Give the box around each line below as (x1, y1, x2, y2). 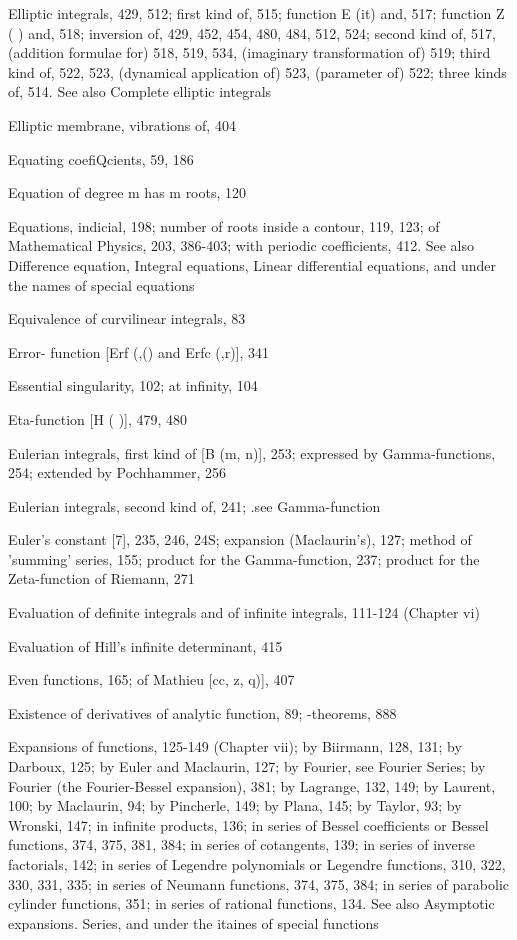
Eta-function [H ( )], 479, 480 (8, 408, 188, 429)
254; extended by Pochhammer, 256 (8, 462, 227, 483)
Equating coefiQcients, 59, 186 (8, 148, 194, 169)
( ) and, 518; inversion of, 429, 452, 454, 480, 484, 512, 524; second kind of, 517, (8, 22, 496, 43)
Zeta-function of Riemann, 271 (8, 568, 195, 589)
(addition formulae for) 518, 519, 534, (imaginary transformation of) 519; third (8, 42, 491, 63)
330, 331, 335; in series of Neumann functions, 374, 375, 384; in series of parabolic (8, 873, 510, 894)
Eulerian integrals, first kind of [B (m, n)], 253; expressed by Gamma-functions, (8, 442, 496, 463)
